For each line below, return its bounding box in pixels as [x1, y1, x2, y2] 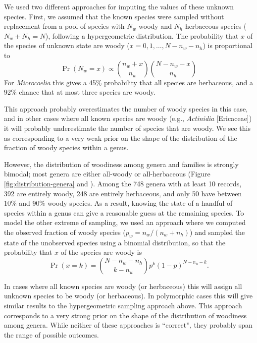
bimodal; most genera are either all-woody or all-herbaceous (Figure [4, 169, 210, 179]
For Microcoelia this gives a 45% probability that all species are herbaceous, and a [4, 77, 253, 87]
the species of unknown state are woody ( [4, 40, 130, 51]
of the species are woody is [60, 247, 142, 257]
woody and [139, 21, 172, 31]
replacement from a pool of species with [4, 21, 125, 31]
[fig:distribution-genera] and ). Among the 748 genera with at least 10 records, [4, 178, 242, 188]
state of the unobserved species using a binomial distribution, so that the [4, 237, 226, 247]
